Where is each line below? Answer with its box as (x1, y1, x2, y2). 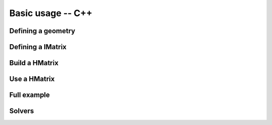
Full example (9, 91, 50, 99)
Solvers (9, 107, 34, 115)
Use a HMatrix (9, 75, 55, 83)
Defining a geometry (9, 27, 76, 35)
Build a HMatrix (9, 59, 59, 67)
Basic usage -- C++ (9, 8, 93, 19)
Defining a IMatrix (9, 43, 67, 51)
